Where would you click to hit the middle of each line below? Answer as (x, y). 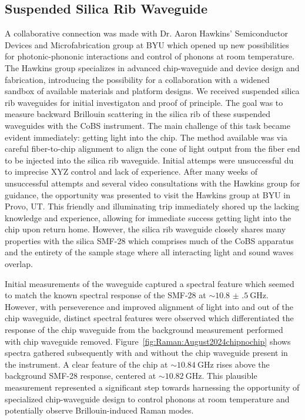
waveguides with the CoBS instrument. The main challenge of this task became (148, 125)
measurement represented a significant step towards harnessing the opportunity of (152, 387)
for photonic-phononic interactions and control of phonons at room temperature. (150, 56)
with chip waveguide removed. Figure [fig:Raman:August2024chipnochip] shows (148, 341)
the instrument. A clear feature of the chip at (86, 364)
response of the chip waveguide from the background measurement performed (144, 330)
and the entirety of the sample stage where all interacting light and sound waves (149, 252)
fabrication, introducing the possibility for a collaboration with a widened (137, 79)
